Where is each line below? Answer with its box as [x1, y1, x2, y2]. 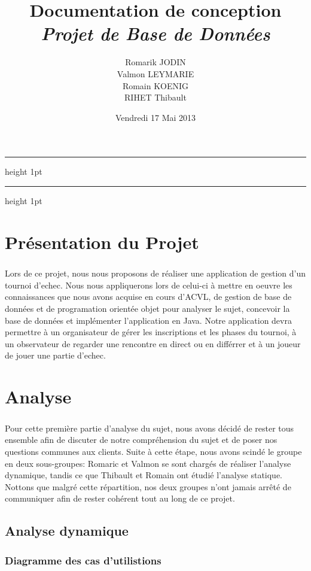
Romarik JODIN [125, 56, 186, 68]
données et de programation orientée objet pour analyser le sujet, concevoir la [5, 302, 290, 314]
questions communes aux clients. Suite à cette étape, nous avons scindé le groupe [5, 445, 302, 457]
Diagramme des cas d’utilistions [5, 552, 161, 567]
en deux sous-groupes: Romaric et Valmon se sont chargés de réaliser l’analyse [5, 457, 291, 469]
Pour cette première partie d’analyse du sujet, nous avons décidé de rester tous [5, 421, 294, 434]
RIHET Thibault [124, 91, 187, 104]
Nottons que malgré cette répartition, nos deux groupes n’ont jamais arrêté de [5, 480, 291, 493]
